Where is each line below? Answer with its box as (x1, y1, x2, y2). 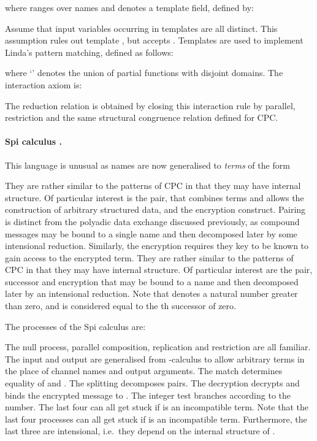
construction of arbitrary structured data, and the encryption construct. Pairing (5, 203, 306, 216)
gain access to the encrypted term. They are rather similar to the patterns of (5, 251, 294, 264)
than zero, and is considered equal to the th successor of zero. (5, 299, 236, 312)
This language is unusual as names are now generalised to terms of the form (5, 158, 290, 171)
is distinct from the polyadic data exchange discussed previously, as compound (5, 215, 300, 228)
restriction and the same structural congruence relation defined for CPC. (5, 111, 278, 124)
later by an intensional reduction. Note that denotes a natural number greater (5, 287, 298, 300)
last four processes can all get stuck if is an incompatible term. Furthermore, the (5, 412, 307, 425)
